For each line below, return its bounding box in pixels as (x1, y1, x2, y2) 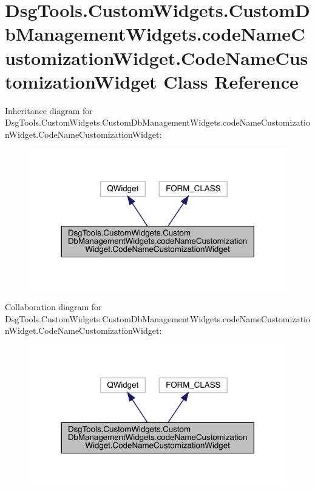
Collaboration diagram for (5, 300, 102, 313)
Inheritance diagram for (5, 104, 93, 117)
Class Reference (163, 69, 299, 93)
